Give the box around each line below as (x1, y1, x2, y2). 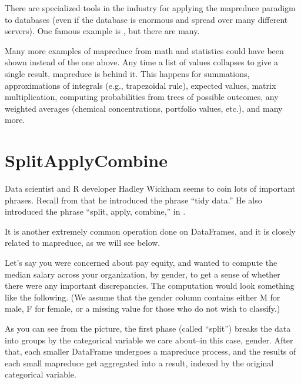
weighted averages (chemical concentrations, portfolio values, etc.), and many (5, 102, 283, 114)
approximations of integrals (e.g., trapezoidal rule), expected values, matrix (5, 79, 276, 91)
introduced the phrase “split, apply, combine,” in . (5, 205, 186, 218)
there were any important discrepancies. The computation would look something (5, 279, 295, 292)
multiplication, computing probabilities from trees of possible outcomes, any (5, 91, 279, 103)
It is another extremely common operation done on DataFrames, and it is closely (5, 225, 296, 237)
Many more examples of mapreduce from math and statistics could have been (5, 44, 284, 56)
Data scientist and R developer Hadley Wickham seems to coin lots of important (5, 182, 296, 195)
